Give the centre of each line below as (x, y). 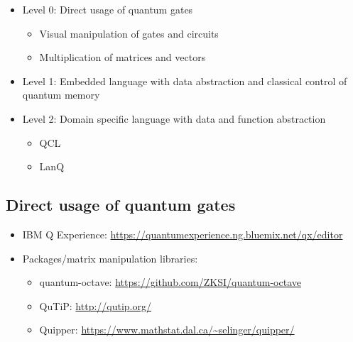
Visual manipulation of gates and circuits (129, 33)
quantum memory (61, 95)
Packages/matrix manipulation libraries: (110, 258)
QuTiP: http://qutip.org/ (95, 305)
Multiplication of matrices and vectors (123, 57)
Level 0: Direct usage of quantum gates (108, 9)
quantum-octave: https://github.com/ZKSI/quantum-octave (170, 282)
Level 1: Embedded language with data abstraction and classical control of (185, 81)
